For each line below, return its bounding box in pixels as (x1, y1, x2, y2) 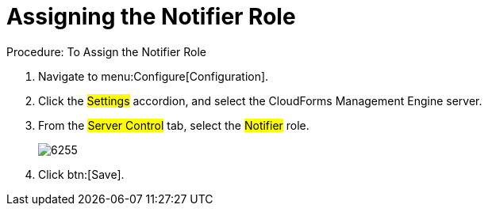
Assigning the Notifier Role (6, 3, 296, 30)
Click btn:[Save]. (38, 167, 125, 181)
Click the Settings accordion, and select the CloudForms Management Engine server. (38, 93, 482, 108)
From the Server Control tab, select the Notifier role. (38, 118, 309, 132)
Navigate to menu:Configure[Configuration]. (38, 69, 269, 83)
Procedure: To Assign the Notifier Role (6, 44, 207, 59)
